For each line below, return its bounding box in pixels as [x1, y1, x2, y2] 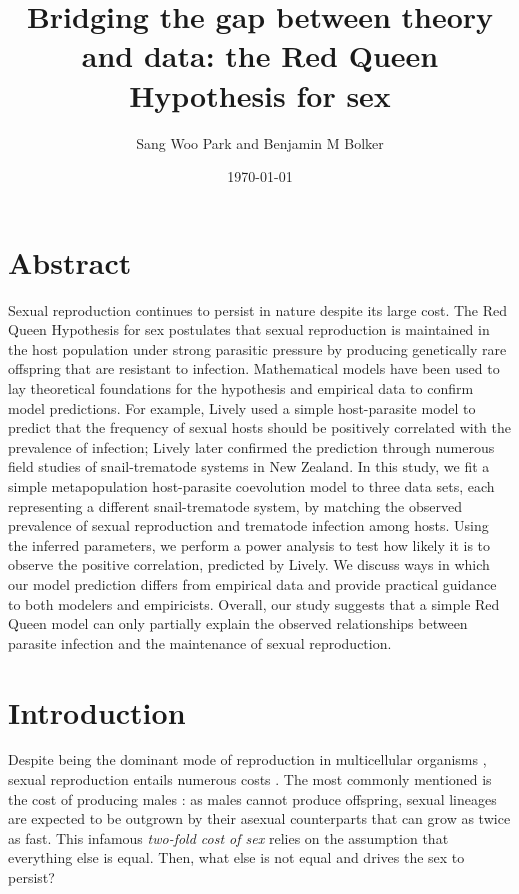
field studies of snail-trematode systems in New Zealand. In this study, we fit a [8, 456, 490, 477]
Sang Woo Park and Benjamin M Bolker [136, 132, 384, 153]
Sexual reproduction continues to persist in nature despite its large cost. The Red [8, 299, 508, 320]
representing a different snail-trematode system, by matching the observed [8, 495, 462, 516]
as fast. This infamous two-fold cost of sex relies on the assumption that [8, 827, 449, 848]
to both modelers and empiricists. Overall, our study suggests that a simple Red [8, 593, 500, 614]
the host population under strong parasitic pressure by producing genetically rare [8, 338, 507, 359]
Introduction [8, 691, 186, 732]
